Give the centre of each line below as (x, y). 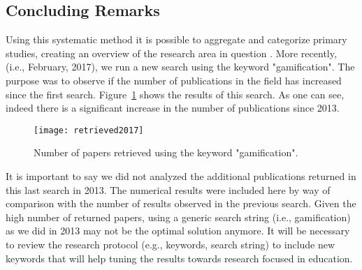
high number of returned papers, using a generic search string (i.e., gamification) (178, 217)
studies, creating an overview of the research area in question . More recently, (171, 53)
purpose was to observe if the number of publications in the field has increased (174, 80)
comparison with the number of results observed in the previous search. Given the (181, 203)
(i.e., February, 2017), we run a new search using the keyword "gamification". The (180, 67)
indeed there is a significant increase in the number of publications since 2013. (173, 108)
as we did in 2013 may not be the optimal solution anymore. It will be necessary (178, 231)
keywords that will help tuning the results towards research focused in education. (179, 258)
